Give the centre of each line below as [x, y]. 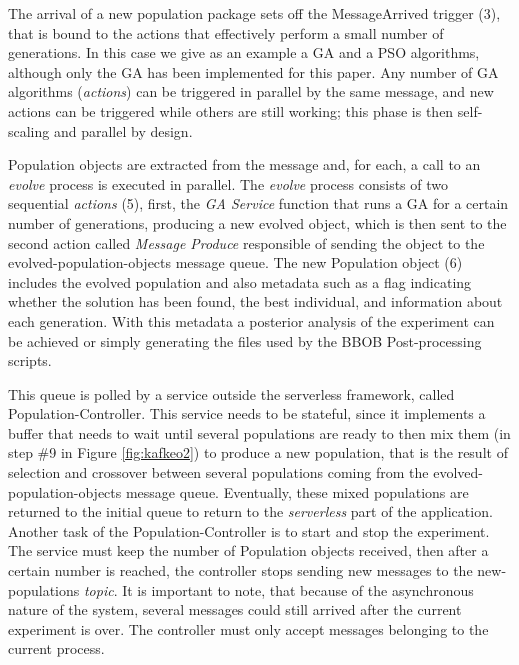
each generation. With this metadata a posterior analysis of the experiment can [251, 320]
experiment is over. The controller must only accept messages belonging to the [248, 628]
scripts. [30, 360]
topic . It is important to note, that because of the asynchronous [278, 589]
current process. [56, 648]
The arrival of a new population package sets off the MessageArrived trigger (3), [254, 13]
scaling [29, 130]
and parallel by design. [123, 130]
